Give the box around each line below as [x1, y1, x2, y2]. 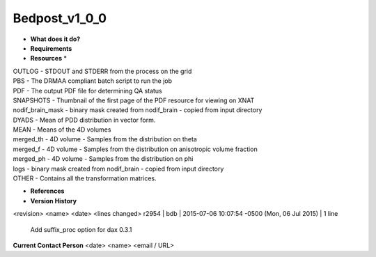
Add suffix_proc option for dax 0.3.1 [30, 225, 132, 233]
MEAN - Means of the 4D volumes [13, 125, 111, 134]
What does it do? [30, 35, 81, 43]
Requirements [30, 44, 72, 52]
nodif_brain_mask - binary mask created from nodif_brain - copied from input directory [13, 106, 263, 114]
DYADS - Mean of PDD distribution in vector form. [13, 116, 156, 124]
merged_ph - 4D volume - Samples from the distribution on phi [13, 155, 194, 163]
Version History [30, 196, 77, 205]
